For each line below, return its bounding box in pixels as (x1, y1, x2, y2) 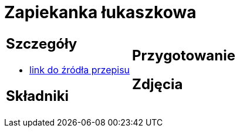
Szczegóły (6, 35, 77, 52)
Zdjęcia (132, 75, 183, 93)
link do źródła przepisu (29, 63, 130, 76)
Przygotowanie (132, 46, 235, 64)
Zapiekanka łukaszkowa (4, 2, 197, 22)
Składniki (6, 87, 69, 104)
